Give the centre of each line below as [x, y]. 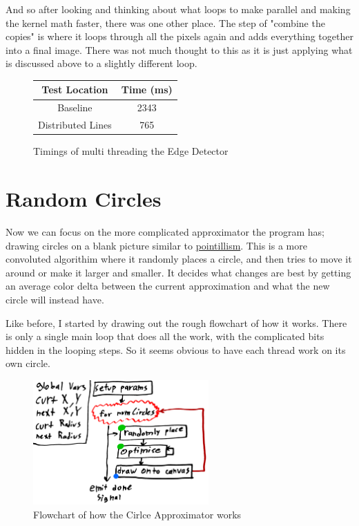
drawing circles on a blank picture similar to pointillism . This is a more [156, 245]
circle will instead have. [55, 299]
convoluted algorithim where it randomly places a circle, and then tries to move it [179, 259]
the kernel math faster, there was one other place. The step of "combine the [165, 22]
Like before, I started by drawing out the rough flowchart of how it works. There [176, 322]
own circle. [28, 363]
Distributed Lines [75, 125]
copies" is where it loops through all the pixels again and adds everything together [179, 36]
